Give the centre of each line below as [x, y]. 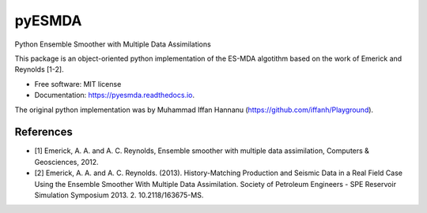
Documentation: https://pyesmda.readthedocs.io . [115, 95]
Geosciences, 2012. [66, 162]
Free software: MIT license [78, 84]
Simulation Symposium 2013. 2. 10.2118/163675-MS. [119, 195]
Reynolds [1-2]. [39, 69]
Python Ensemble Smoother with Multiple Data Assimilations [113, 44]
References [43, 132]
